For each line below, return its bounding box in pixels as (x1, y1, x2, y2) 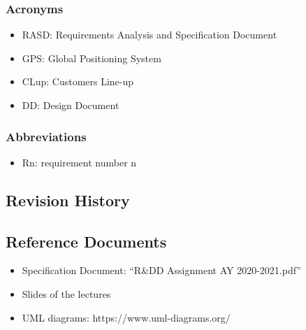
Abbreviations (6, 127, 87, 145)
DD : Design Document (22, 98, 119, 112)
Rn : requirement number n (22, 155, 137, 169)
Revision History (6, 189, 130, 210)
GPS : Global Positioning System (22, 50, 161, 65)
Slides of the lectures (22, 286, 111, 301)
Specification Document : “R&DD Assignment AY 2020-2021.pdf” (22, 263, 301, 278)
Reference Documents (6, 230, 167, 252)
